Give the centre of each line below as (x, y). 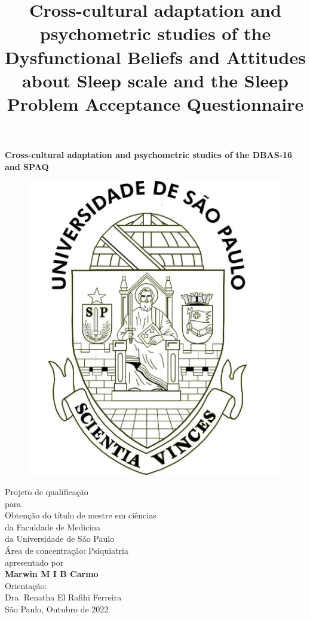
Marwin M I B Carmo (52, 574)
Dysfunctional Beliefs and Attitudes (155, 57)
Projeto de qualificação (47, 492)
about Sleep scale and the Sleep (155, 80)
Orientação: (26, 585)
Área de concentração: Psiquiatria (67, 550)
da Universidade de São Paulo (60, 538)
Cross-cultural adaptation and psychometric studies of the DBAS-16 (149, 155)
